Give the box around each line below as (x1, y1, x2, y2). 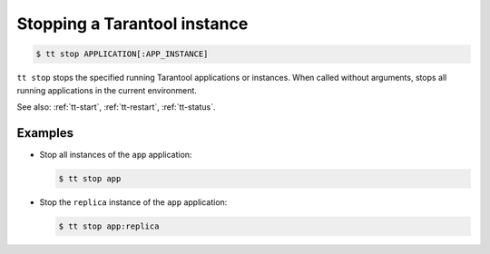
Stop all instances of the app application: (39, 149, 192, 160)
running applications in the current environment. (16, 84, 197, 95)
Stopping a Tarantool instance (16, 14, 249, 34)
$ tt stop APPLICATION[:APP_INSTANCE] (35, 49, 209, 59)
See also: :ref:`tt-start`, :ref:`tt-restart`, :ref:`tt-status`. (16, 101, 216, 112)
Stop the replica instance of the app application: (39, 196, 228, 208)
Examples (16, 125, 74, 141)
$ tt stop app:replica (58, 220, 160, 231)
